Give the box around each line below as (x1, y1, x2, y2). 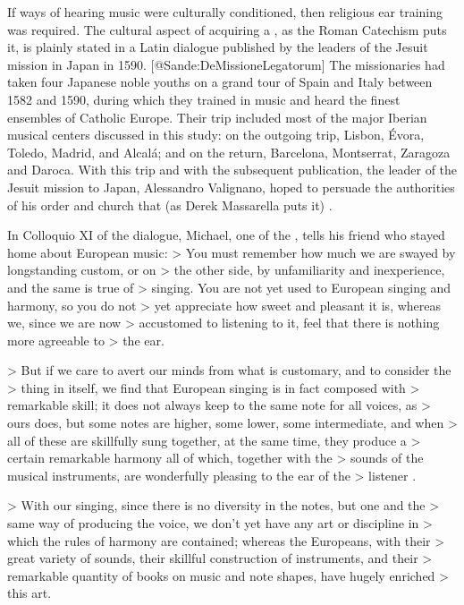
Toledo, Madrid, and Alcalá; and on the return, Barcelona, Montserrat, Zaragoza (7, 142, 451, 161)
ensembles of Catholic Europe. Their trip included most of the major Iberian (7, 107, 427, 126)
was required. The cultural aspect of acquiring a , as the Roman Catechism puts (7, 20, 447, 38)
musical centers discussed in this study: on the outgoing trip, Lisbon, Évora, (7, 125, 425, 144)
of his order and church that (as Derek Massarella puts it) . (7, 195, 333, 214)
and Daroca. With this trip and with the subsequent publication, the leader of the (7, 160, 458, 179)
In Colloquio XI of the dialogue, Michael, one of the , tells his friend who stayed (7, 226, 445, 244)
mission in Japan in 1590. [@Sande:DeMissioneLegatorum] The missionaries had (7, 55, 445, 73)
